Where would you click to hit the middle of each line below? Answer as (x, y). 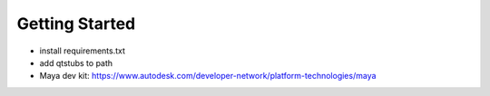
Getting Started (76, 24)
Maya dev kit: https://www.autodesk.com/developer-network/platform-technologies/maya (208, 76)
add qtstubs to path (76, 62)
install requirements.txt (83, 51)
